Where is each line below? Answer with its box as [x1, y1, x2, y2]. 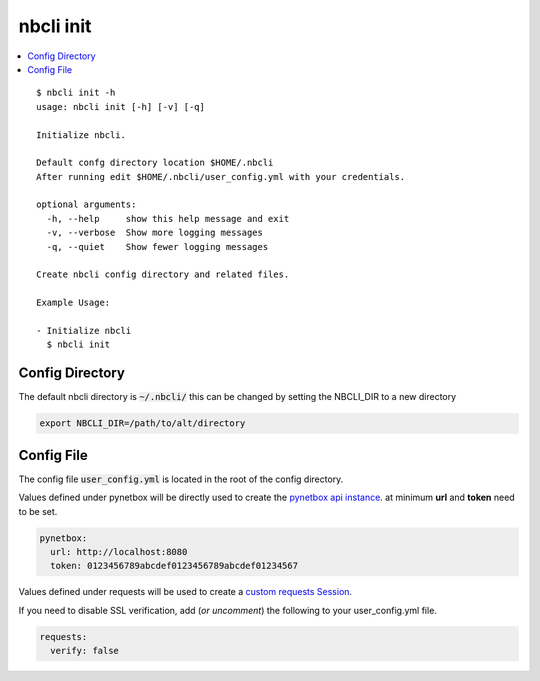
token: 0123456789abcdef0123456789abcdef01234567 [50, 560, 299, 572]
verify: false [50, 645, 120, 657]
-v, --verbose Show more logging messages [46, 227, 264, 239]
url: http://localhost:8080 [50, 546, 188, 557]
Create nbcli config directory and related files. [36, 269, 290, 280]
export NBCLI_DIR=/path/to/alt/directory [39, 418, 246, 429]
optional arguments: [36, 199, 137, 210]
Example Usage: [36, 297, 111, 309]
